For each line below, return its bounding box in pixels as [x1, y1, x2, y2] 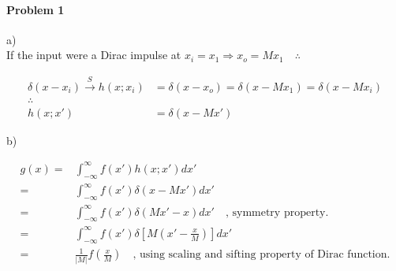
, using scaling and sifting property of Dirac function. [133, 249, 390, 261]
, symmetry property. [225, 206, 329, 218]
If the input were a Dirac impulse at [6, 46, 181, 63]
